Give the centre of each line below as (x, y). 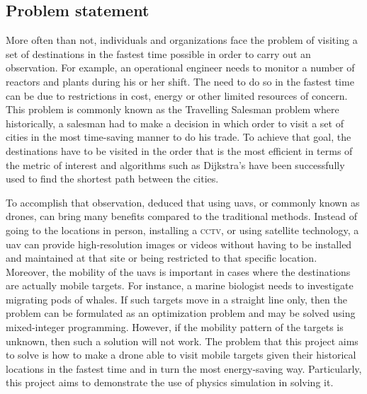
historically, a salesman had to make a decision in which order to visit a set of (175, 123)
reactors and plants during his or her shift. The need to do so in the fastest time (180, 81)
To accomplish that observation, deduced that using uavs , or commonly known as (183, 202)
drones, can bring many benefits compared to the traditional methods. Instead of (181, 216)
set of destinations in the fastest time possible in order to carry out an (158, 53)
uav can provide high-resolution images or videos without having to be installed (179, 244)
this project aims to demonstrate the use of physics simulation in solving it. (170, 382)
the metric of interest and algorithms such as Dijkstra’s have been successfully (175, 164)
